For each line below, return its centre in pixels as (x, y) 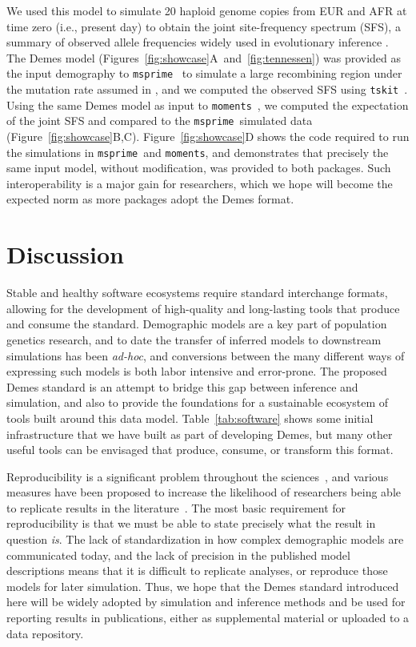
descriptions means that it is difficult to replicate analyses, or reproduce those (197, 571)
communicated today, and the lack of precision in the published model (178, 555)
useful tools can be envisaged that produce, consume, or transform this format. (200, 450)
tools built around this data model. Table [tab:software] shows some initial (190, 418)
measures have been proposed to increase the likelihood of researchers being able (204, 492)
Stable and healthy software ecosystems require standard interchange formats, (197, 293)
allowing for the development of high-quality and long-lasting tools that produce (203, 308)
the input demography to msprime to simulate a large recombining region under (204, 73)
